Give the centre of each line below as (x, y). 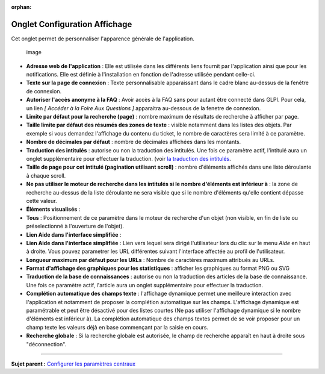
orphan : (21, 7)
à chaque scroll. (46, 175)
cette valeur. (42, 201)
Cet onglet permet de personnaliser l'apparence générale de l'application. (103, 39)
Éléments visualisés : (53, 209)
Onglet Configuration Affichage (72, 24)
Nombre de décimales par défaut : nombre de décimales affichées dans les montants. (134, 142)
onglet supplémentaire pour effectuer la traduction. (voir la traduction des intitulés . (128, 158)
